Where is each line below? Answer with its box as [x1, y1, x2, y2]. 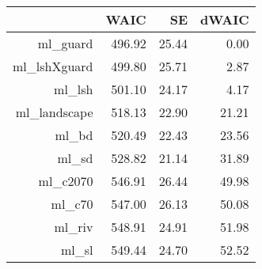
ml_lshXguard [13, 57, 93, 75]
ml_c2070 [38, 172, 93, 190]
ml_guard [37, 34, 93, 52]
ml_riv [54, 218, 93, 236]
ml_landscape [15, 103, 93, 121]
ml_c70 [51, 195, 93, 213]
